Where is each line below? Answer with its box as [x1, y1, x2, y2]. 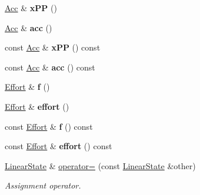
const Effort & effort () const [5, 140, 112, 152]
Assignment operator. [5, 179, 81, 191]
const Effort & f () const [5, 120, 93, 132]
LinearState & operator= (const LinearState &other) [5, 159, 196, 172]
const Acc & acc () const [5, 60, 95, 73]
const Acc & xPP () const [5, 41, 101, 53]
